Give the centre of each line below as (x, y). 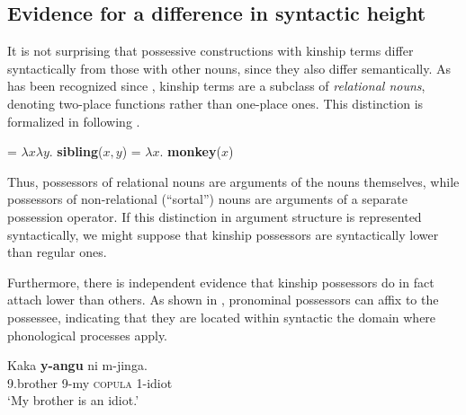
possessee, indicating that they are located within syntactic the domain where (222, 317)
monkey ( (194, 151)
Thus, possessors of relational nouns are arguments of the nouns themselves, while (233, 181)
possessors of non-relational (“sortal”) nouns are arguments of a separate (208, 199)
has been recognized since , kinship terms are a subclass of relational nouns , (216, 86)
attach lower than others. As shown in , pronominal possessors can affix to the (223, 300)
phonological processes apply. (88, 335)
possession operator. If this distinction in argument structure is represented (215, 216)
